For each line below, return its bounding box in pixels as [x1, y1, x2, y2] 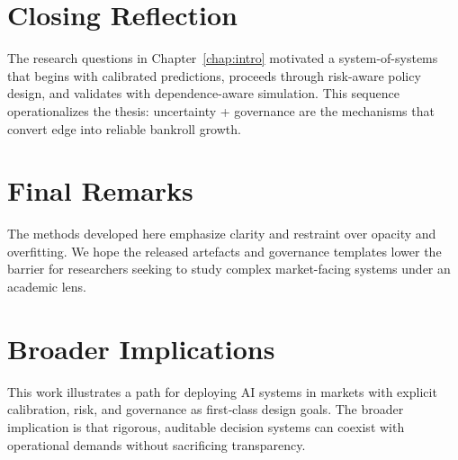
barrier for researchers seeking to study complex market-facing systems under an [7, 259, 451, 278]
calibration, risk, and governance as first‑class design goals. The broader [7, 400, 404, 419]
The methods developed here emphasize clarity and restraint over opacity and [7, 224, 436, 243]
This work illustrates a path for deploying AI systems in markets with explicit [7, 382, 437, 401]
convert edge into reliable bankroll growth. [7, 119, 241, 138]
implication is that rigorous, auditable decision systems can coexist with [7, 417, 405, 436]
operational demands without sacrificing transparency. [7, 435, 306, 454]
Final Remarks [7, 172, 193, 209]
